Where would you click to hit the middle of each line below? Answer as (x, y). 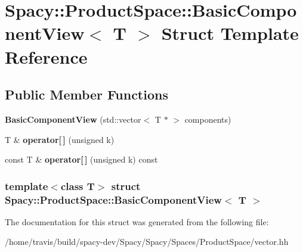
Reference (46, 56)
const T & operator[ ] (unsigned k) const (81, 159)
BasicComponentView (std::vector (73, 119)
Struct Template (230, 33)
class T (78, 186)
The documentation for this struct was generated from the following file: (137, 221)
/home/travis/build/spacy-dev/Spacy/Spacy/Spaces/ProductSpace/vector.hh (147, 242)
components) (208, 119)
